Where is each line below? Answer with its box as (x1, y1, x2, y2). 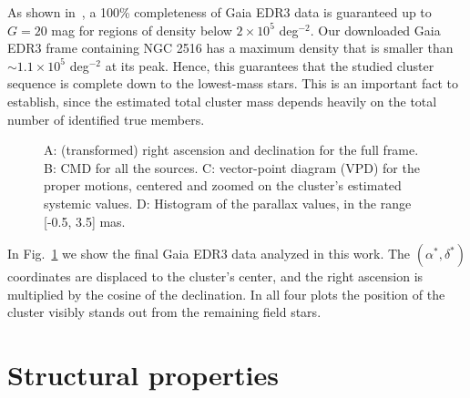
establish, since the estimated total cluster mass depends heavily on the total (7, 91, 437, 110)
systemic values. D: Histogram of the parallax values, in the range (44, 193, 412, 212)
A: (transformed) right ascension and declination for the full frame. (44, 140, 419, 159)
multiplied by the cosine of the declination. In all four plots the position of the (7, 284, 445, 303)
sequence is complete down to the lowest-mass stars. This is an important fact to (7, 74, 458, 93)
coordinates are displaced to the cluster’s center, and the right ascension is (7, 267, 424, 286)
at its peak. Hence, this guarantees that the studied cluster (105, 56, 434, 75)
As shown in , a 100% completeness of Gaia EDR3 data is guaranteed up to (7, 3, 432, 21)
